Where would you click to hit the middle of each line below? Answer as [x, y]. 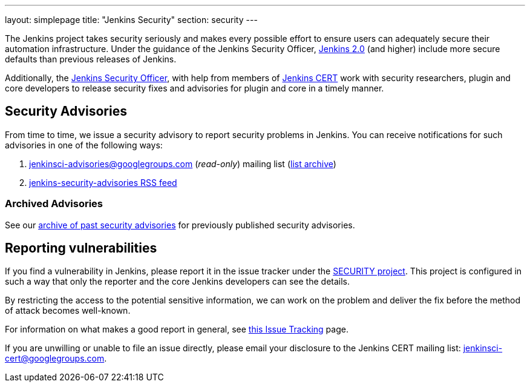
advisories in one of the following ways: [84, 145]
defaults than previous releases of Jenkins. [91, 59]
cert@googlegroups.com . [56, 359]
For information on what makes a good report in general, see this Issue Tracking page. [177, 329]
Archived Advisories [54, 204]
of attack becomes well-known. [68, 311]
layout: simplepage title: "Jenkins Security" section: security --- [131, 20]
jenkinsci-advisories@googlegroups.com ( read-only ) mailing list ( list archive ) [183, 164]
